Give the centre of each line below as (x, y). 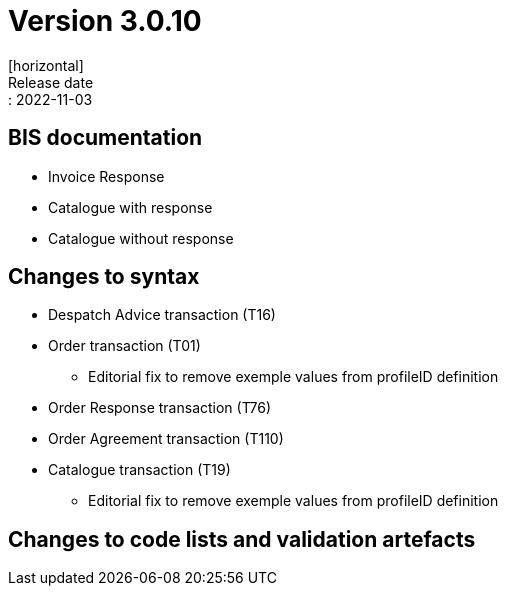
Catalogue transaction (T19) (139, 470)
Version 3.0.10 (105, 21)
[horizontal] (46, 65)
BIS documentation (105, 138)
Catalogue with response (130, 207)
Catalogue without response (141, 238)
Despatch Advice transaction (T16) (162, 315)
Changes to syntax (104, 277)
